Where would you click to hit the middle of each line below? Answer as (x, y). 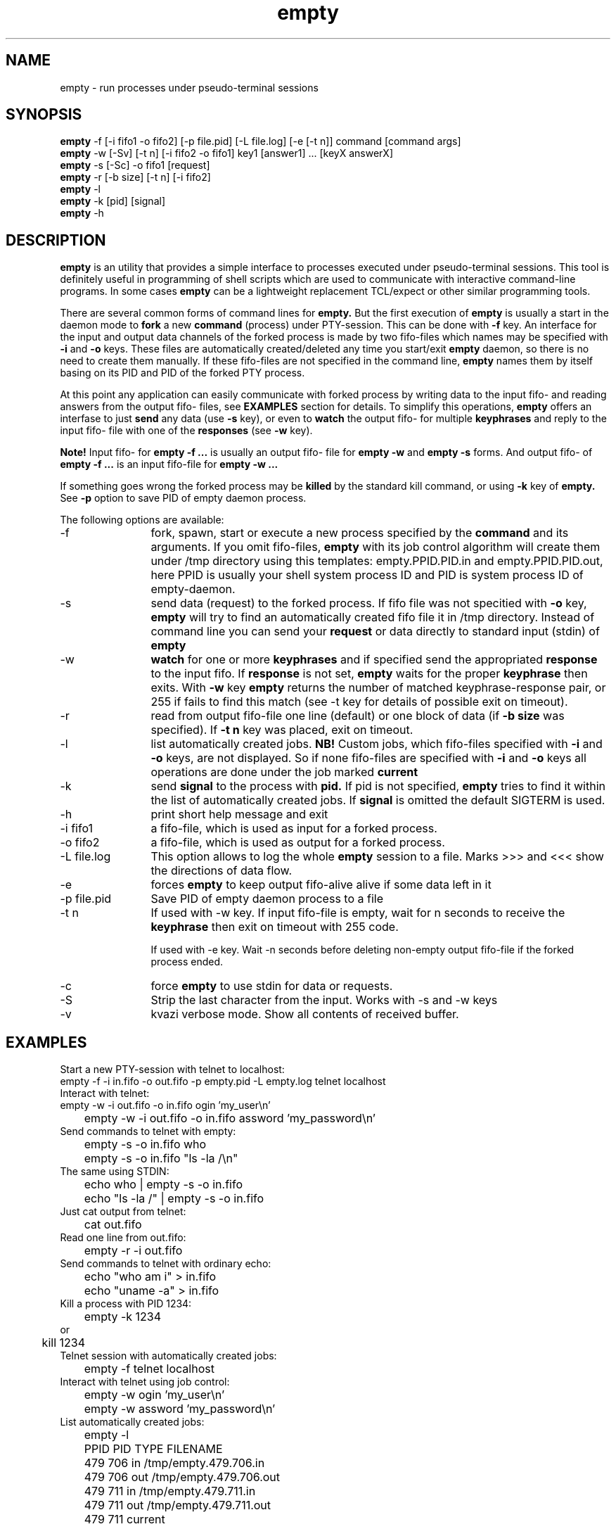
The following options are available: (142, 520)
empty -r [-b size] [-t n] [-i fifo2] (135, 177)
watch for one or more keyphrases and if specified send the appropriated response (374, 660)
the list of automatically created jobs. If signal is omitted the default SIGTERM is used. (378, 800)
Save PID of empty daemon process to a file (267, 899)
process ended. (187, 962)
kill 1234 (63, 1343)
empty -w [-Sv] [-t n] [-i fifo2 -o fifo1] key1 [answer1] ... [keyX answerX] (226, 153)
